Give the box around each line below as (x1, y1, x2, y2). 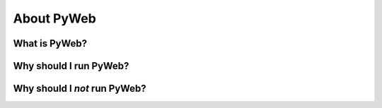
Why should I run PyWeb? (13, 60, 129, 72)
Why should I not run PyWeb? (13, 83, 146, 95)
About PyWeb (13, 11, 97, 26)
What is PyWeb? (13, 37, 88, 49)
